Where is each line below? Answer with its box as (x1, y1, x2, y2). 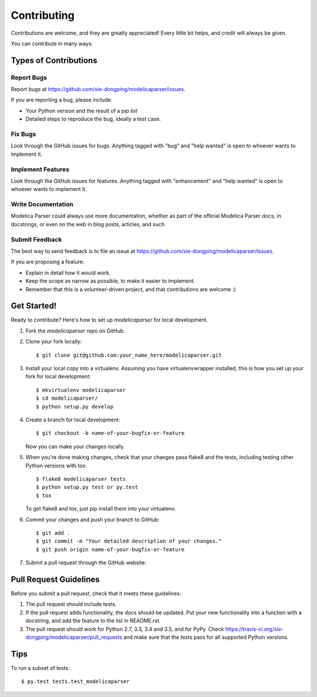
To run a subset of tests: (11, 664, 70, 671)
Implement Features (11, 165, 70, 173)
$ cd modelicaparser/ (36, 395, 98, 402)
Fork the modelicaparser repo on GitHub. (25, 327, 126, 334)
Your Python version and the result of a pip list (25, 107, 138, 114)
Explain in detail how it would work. (25, 269, 111, 276)
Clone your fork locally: (25, 338, 82, 345)
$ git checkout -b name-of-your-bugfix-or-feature (36, 430, 185, 437)
